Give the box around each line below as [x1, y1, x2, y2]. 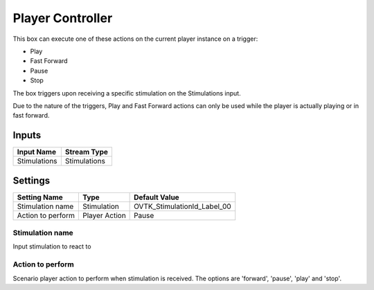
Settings [12, 174, 51, 186]
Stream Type [64, 147, 109, 157]
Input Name [17, 147, 57, 157]
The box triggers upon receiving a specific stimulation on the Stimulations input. [12, 89, 242, 97]
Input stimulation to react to [12, 242, 91, 251]
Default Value [134, 192, 179, 202]
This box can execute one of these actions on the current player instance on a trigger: [12, 35, 258, 43]
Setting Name [17, 192, 64, 202]
